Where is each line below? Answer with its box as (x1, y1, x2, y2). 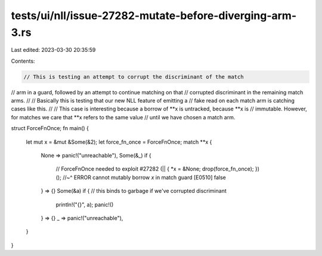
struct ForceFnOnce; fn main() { (11, 125, 89, 132)
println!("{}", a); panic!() (55, 201, 114, 208)
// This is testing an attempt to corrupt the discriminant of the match (23, 73, 244, 80)
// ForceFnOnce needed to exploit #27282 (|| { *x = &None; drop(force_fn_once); (55, 165, 254, 172)
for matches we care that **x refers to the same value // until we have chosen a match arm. (11, 113, 236, 121)
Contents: (11, 57, 35, 64)
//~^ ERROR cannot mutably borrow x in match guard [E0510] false (63, 174, 226, 181)
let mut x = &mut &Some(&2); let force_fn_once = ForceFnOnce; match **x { (26, 138, 212, 146)
